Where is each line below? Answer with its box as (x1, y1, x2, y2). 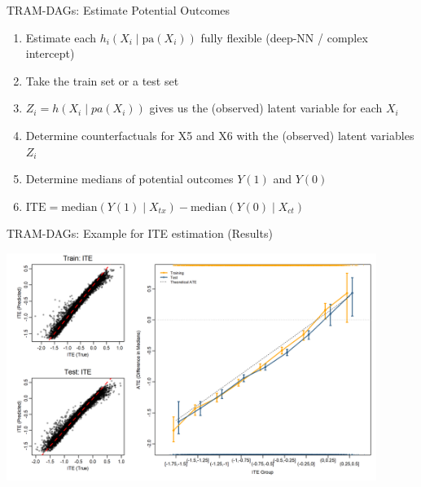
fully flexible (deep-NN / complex (200, 29, 368, 46)
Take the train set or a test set (25, 72, 179, 89)
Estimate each (25, 29, 96, 46)
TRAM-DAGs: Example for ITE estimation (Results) (7, 225, 273, 242)
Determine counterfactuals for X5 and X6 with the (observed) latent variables (25, 126, 414, 143)
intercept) (25, 45, 75, 62)
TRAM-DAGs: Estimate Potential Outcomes (7, 2, 230, 18)
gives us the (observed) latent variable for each (149, 99, 383, 116)
